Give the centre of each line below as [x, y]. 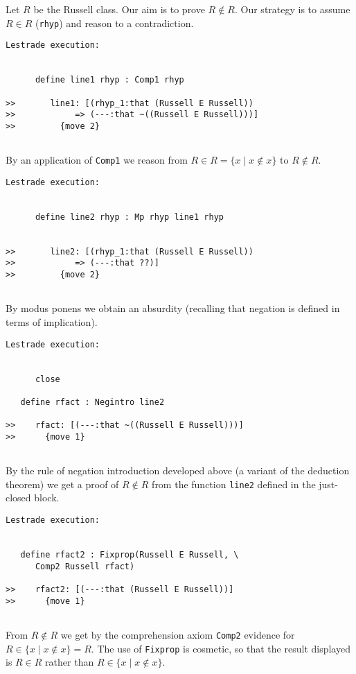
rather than [70, 662]
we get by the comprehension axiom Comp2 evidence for [178, 634]
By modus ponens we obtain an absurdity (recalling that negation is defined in [173, 308]
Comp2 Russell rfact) [85, 566]
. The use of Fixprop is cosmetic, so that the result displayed [221, 648]
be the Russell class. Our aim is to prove [119, 9]
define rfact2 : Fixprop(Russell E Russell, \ [130, 554]
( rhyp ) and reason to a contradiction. [115, 23]
